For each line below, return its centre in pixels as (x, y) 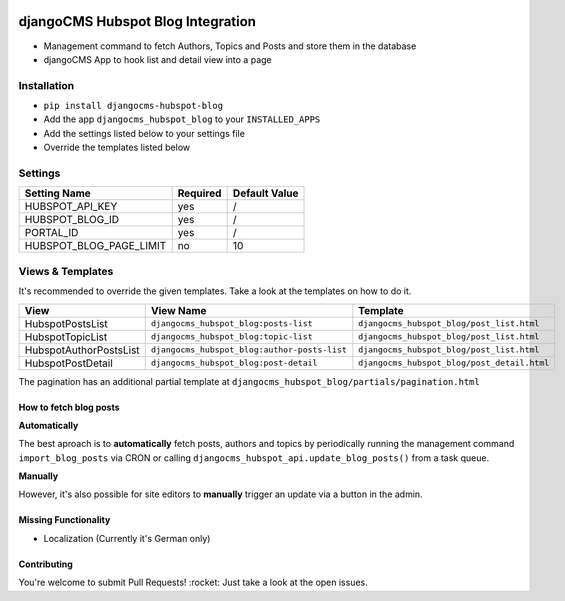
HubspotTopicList (66, 337)
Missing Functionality (64, 520)
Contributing (46, 564)
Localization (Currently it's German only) (127, 538)
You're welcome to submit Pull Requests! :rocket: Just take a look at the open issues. (193, 582)
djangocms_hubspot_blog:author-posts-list (248, 350)
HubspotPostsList (66, 323)
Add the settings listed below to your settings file (144, 133)
